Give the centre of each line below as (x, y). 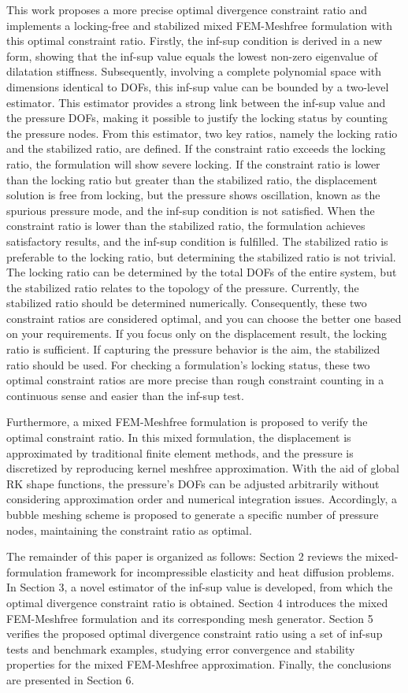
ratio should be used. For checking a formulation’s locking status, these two (188, 364)
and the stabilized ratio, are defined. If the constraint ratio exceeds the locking (196, 148)
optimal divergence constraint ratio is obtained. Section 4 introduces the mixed (197, 602)
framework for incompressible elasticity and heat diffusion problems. (230, 571)
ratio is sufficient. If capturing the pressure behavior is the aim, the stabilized (193, 349)
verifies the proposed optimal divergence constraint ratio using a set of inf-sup (195, 634)
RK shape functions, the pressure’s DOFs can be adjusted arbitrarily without (193, 483)
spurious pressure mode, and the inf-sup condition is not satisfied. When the (191, 210)
